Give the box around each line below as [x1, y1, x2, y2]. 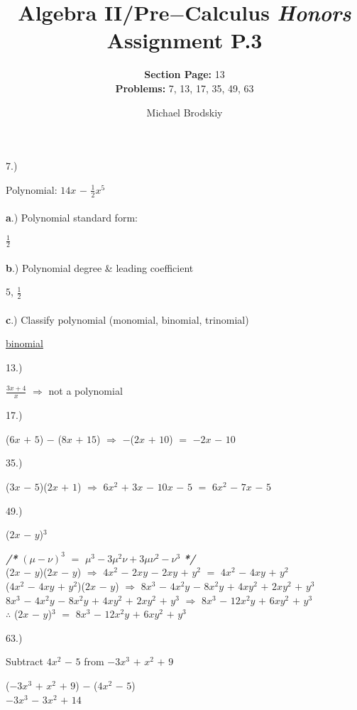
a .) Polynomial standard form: [6, 210, 138, 225]
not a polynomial [48, 383, 123, 398]
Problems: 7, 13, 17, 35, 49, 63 [115, 80, 254, 95]
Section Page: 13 [144, 67, 225, 82]
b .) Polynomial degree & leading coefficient [6, 260, 194, 275]
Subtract [6, 654, 43, 669]
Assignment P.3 [106, 26, 263, 55]
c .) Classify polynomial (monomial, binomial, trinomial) [6, 312, 249, 327]
